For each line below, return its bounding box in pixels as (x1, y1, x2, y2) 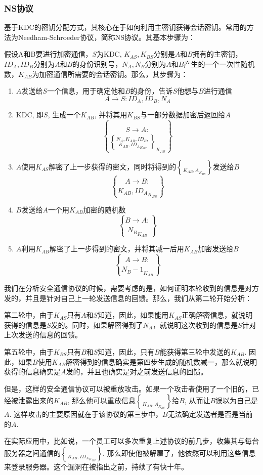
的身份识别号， (72, 59, 122, 69)
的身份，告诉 (130, 85, 173, 96)
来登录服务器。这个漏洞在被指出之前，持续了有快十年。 (4, 461, 188, 472)
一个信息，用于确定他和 (47, 85, 125, 96)
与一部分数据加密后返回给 (140, 109, 226, 120)
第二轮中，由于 (4, 310, 54, 320)
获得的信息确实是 (4, 366, 61, 377)
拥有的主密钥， (192, 49, 242, 59)
